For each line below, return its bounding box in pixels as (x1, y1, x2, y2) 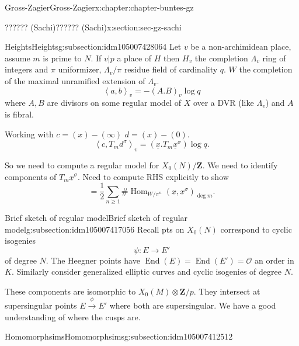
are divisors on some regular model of (47, 96, 181, 109)
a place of (117, 51, 152, 64)
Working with (5, 127, 54, 140)
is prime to (43, 51, 82, 64)
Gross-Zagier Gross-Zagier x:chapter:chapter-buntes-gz (5, 1, 194, 13)
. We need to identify (202, 158, 278, 171)
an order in (255, 254, 294, 266)
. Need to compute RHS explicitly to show (78, 170, 229, 182)
